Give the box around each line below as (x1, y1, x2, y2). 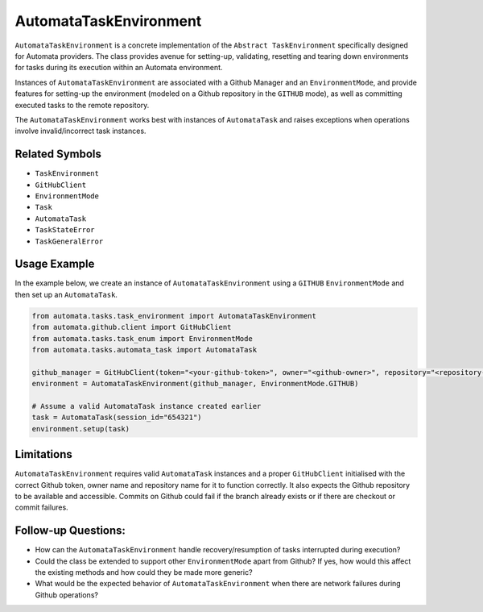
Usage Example (14, 257, 95, 271)
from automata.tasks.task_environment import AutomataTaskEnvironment (31, 311, 317, 320)
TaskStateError (35, 226, 96, 235)
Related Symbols (14, 148, 102, 161)
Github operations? (35, 589, 98, 600)
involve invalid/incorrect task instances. (14, 126, 147, 136)
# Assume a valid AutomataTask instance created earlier (31, 402, 262, 410)
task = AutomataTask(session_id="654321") (31, 413, 202, 423)
